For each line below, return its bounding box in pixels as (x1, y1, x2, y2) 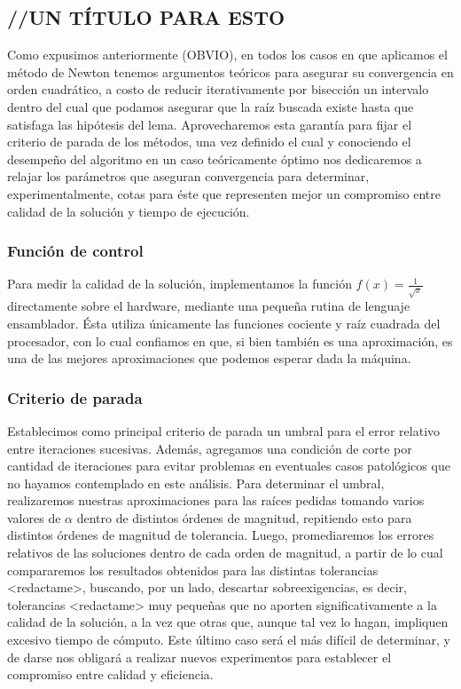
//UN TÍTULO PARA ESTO (7, 4, 285, 31)
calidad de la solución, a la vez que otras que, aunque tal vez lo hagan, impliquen (7, 613, 449, 631)
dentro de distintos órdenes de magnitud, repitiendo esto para (76, 508, 412, 527)
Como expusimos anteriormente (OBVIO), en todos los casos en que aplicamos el (7, 45, 448, 64)
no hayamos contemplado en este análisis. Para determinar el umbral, (7, 473, 385, 492)
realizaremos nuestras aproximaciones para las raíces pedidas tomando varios (7, 491, 425, 510)
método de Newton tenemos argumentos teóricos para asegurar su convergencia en (7, 62, 454, 81)
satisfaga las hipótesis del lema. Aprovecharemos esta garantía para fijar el (7, 115, 412, 133)
